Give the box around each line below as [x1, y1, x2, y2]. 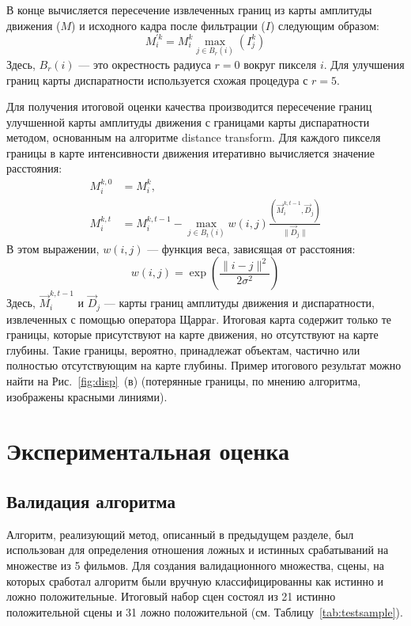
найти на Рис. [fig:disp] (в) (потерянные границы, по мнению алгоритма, [6, 373, 361, 389]
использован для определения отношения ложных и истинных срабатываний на [6, 541, 389, 558]
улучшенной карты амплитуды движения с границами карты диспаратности [6, 113, 370, 130]
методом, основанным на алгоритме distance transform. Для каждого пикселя [6, 129, 381, 146]
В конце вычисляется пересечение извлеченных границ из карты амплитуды [6, 2, 372, 17]
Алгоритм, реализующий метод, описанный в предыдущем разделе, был [6, 525, 354, 542]
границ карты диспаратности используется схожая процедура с [6, 71, 308, 88]
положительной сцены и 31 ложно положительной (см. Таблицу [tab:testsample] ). [6, 603, 403, 620]
